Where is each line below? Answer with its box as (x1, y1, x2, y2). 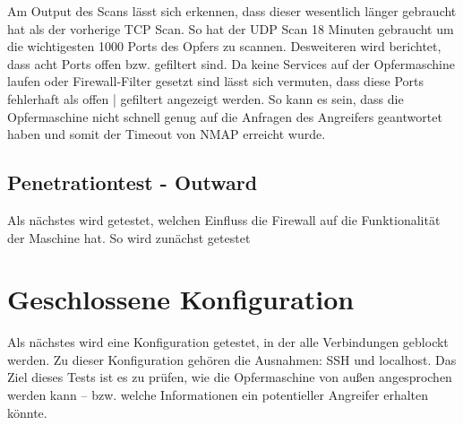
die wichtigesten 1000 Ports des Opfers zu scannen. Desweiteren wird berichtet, (7, 37, 442, 56)
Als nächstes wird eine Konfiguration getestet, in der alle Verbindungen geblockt (7, 333, 449, 351)
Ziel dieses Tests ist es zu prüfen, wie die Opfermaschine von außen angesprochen (7, 368, 452, 386)
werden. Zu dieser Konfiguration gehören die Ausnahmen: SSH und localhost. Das (7, 350, 457, 369)
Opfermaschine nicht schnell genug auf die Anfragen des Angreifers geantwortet (7, 107, 442, 126)
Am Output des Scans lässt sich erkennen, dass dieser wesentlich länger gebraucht (7, 2, 457, 20)
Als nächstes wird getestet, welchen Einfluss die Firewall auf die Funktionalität (7, 210, 441, 229)
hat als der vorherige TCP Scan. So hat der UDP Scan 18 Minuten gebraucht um (7, 19, 454, 38)
